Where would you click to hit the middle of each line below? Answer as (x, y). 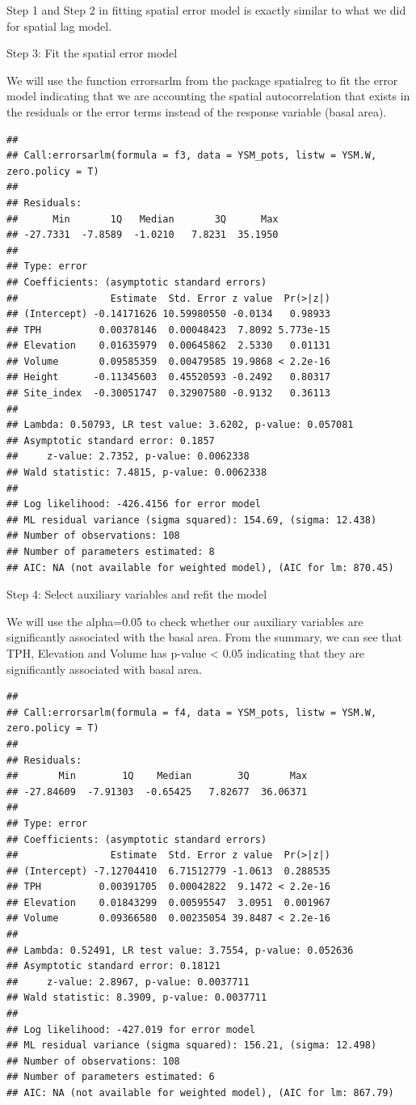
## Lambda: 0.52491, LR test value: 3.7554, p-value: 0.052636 (180, 950)
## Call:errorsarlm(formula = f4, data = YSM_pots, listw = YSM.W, (192, 712)
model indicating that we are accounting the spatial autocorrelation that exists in (208, 96)
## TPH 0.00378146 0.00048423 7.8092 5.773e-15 (168, 330)
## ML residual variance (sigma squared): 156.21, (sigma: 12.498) (192, 1046)
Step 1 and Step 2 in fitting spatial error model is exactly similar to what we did (206, 10)
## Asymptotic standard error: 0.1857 (111, 440)
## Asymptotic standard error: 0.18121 (113, 966)
